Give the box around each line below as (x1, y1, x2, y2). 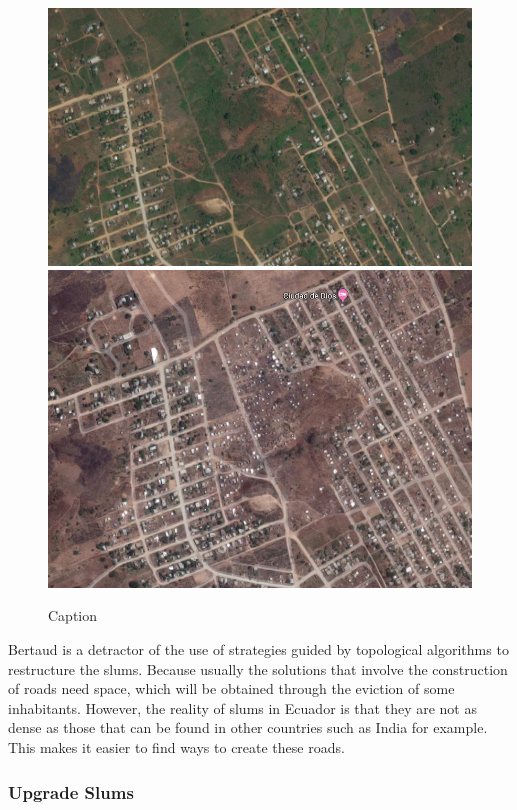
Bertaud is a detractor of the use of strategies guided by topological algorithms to (8, 639, 509, 660)
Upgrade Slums (8, 779, 134, 804)
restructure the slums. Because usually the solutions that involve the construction (8, 658, 508, 679)
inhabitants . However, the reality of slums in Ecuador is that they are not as (8, 697, 477, 718)
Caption (48, 605, 98, 626)
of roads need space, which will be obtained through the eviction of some (8, 678, 455, 699)
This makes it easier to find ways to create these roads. (8, 737, 345, 758)
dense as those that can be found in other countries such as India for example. (8, 717, 488, 738)
